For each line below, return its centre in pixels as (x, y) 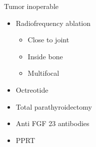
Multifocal (43, 73)
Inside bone (45, 56)
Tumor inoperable (31, 6)
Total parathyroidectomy (54, 106)
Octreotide (32, 89)
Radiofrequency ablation (53, 23)
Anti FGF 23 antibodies (52, 123)
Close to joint (48, 40)
